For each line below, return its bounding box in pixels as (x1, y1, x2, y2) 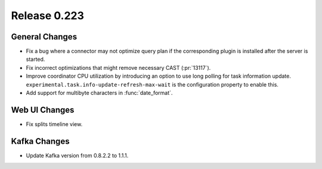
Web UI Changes (11, 105, 75, 115)
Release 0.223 (11, 9, 85, 22)
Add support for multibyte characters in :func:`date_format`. (26, 90, 173, 97)
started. (26, 56, 45, 63)
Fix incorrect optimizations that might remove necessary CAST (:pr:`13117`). (26, 64, 211, 71)
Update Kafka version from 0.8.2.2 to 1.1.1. (26, 152, 129, 159)
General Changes (11, 32, 78, 42)
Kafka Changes (11, 136, 70, 146)
